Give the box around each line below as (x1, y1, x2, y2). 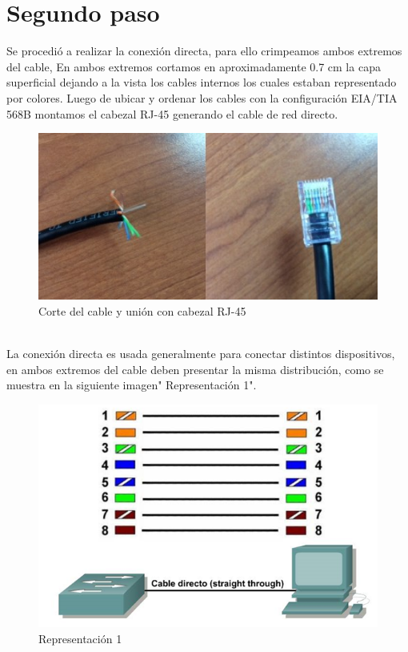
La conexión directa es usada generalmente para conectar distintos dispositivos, (6, 344, 395, 361)
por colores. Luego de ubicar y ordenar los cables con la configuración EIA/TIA (6, 89, 398, 106)
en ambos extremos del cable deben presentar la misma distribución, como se (6, 360, 384, 377)
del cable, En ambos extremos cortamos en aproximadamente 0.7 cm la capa (6, 58, 381, 74)
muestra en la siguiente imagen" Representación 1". (6, 376, 257, 393)
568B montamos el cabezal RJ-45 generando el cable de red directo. (6, 105, 338, 122)
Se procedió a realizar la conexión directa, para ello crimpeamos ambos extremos (6, 42, 402, 59)
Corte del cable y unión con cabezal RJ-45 (38, 302, 246, 319)
